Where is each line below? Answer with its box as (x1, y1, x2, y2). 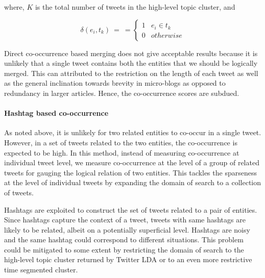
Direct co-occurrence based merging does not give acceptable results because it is (4, 47, 258, 58)
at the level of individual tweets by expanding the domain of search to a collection (4, 177, 261, 188)
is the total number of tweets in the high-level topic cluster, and (35, 2, 235, 12)
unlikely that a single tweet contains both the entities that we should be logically (4, 58, 258, 68)
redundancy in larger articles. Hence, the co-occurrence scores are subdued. (4, 87, 239, 98)
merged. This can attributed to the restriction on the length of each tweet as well (4, 67, 258, 78)
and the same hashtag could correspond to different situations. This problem (4, 234, 244, 245)
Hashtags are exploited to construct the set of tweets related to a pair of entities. (4, 204, 257, 215)
